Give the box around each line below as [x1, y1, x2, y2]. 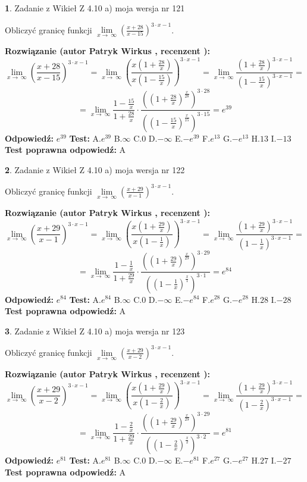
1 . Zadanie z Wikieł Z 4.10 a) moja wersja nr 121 [5, 2, 185, 14]
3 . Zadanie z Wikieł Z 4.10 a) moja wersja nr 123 [5, 324, 185, 337]
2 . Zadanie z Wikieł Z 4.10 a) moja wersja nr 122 [5, 163, 185, 176]
